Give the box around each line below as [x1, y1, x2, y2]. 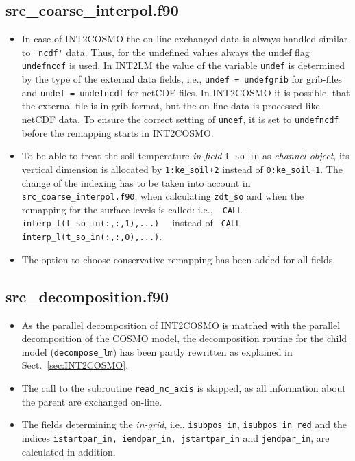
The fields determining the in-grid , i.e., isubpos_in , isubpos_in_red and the [21, 417, 347, 432]
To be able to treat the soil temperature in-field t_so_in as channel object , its [21, 148, 350, 163]
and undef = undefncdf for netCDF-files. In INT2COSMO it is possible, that [21, 85, 350, 99]
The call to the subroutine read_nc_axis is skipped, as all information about [21, 381, 346, 395]
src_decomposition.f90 [5, 285, 169, 306]
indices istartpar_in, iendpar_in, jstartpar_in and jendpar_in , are [21, 430, 330, 445]
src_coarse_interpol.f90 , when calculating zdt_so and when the [21, 189, 304, 203]
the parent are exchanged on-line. [21, 394, 162, 408]
